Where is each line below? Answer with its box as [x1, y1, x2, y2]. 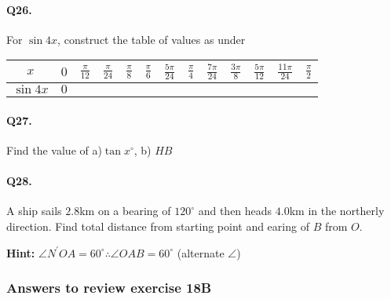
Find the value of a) [6, 142, 102, 158]
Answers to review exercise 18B [6, 278, 212, 297]
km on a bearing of [79, 202, 171, 219]
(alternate [177, 244, 225, 261]
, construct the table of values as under [57, 31, 246, 47]
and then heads [198, 202, 272, 219]
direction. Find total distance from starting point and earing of [6, 217, 309, 234]
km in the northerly [289, 202, 385, 219]
